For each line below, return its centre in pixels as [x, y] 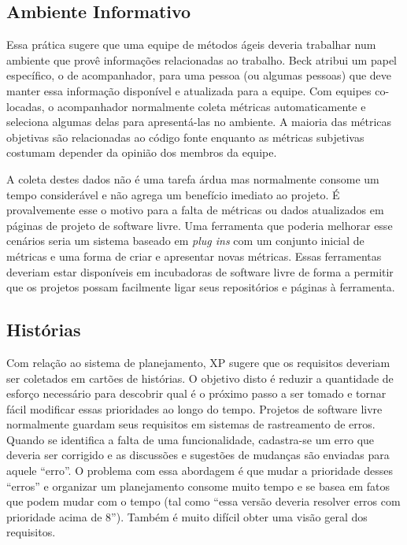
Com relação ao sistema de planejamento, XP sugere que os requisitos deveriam [198, 362]
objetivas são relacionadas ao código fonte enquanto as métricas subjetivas [185, 137]
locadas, [26, 106]
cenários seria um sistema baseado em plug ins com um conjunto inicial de [185, 241]
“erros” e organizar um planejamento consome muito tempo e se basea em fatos [198, 486]
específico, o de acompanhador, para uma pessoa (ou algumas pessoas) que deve [199, 75]
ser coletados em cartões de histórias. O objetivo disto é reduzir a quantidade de [200, 378]
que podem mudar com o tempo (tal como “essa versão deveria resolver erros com [203, 501]
